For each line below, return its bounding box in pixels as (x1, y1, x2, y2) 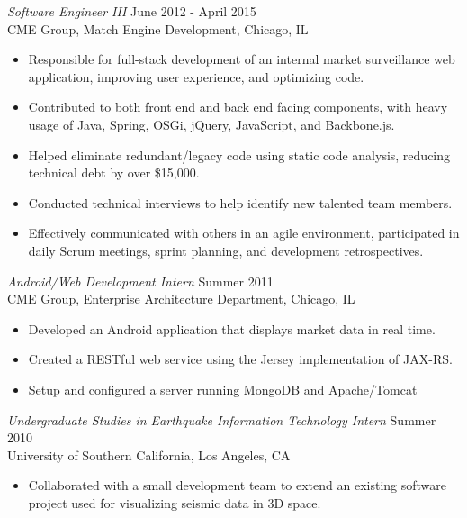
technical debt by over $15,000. (28, 163, 200, 182)
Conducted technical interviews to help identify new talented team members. (28, 193, 453, 212)
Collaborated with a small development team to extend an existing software (28, 476, 447, 495)
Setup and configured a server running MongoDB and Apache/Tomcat (28, 379, 418, 398)
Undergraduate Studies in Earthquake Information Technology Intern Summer (7, 410, 436, 429)
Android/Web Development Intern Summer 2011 (7, 271, 274, 290)
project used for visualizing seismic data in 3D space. (28, 493, 321, 512)
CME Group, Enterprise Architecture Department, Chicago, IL (7, 289, 355, 308)
